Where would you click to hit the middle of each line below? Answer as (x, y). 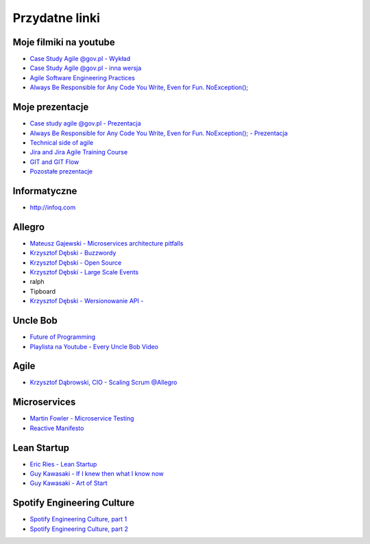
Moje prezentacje (51, 107)
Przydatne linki (57, 18)
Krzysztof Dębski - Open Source (76, 262)
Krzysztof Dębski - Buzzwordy (73, 253)
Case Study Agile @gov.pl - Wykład (80, 59)
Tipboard (43, 291)
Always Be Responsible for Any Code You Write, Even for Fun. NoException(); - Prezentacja (159, 133)
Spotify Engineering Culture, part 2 (79, 529)
